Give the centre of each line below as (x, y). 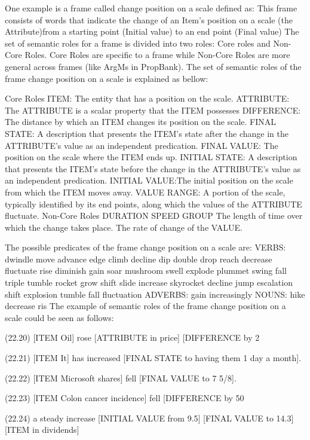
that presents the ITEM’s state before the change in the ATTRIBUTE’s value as (153, 168)
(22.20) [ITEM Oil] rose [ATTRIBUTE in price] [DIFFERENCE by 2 (132, 337)
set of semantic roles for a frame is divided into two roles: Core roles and (138, 43)
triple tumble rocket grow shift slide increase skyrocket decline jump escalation (149, 282)
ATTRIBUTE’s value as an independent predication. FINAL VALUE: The (142, 145)
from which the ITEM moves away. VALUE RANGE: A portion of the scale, (145, 192)
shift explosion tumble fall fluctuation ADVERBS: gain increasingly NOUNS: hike (155, 294)
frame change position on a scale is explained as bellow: (107, 78)
